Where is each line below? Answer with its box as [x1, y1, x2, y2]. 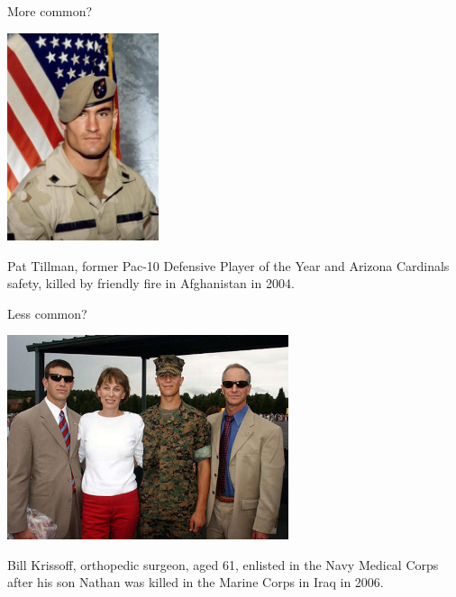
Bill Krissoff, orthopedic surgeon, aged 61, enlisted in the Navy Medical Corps [7, 555, 439, 574]
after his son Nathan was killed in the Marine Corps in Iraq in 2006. [7, 573, 384, 592]
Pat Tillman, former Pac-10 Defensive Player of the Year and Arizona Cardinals [7, 256, 450, 275]
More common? [7, 2, 93, 20]
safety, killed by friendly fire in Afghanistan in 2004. [7, 274, 295, 293]
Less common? [7, 303, 87, 322]
